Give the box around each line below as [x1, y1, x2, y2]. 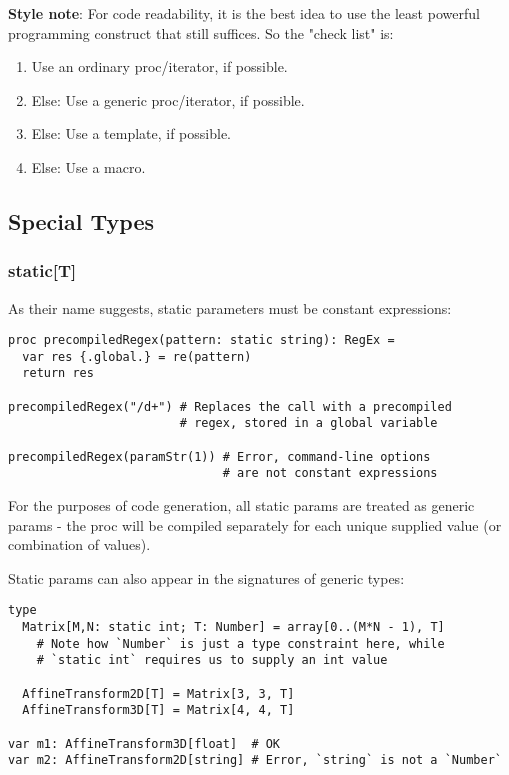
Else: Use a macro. [31, 156, 146, 177]
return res [22, 366, 94, 381]
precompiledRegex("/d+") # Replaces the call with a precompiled [8, 399, 452, 414]
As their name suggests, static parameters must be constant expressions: [8, 297, 452, 318]
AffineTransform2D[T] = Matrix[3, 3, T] [22, 686, 295, 701]
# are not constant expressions [222, 466, 438, 481]
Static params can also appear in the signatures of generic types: [8, 567, 405, 588]
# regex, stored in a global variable [179, 416, 438, 431]
